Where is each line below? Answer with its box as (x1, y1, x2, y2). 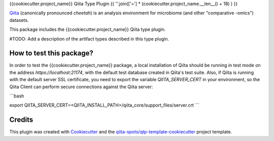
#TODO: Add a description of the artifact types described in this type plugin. (9, 36, 169, 42)
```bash (9, 93, 24, 99)
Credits (9, 116, 33, 124)
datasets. (9, 17, 29, 23)
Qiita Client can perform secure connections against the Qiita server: (9, 84, 153, 90)
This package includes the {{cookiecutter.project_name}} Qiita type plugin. (9, 26, 166, 32)
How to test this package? (9, 49, 93, 58)
